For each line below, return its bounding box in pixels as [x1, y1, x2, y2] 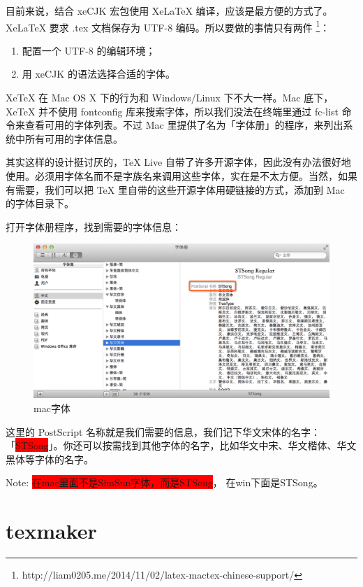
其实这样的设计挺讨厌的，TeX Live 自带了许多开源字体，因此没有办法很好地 [6, 155, 351, 169]
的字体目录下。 [6, 196, 74, 211]
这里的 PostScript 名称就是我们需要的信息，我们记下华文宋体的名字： [6, 424, 321, 439]
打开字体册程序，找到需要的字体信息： [6, 219, 181, 234]
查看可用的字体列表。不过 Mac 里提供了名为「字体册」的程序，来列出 [24, 118, 343, 132]
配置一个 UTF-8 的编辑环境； [22, 43, 156, 57]
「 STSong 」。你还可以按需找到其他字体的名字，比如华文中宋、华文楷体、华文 [6, 438, 357, 453]
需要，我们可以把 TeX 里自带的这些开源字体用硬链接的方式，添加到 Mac [15, 182, 345, 197]
